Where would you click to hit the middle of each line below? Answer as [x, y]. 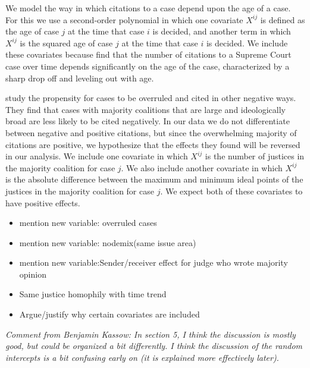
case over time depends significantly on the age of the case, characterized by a [148, 66]
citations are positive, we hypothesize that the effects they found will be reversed [153, 144]
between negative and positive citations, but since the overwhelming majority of [151, 132]
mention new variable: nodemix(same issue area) [108, 242]
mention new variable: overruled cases [88, 223]
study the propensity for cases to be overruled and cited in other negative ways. [151, 98]
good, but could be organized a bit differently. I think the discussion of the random [154, 346]
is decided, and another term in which [222, 31]
